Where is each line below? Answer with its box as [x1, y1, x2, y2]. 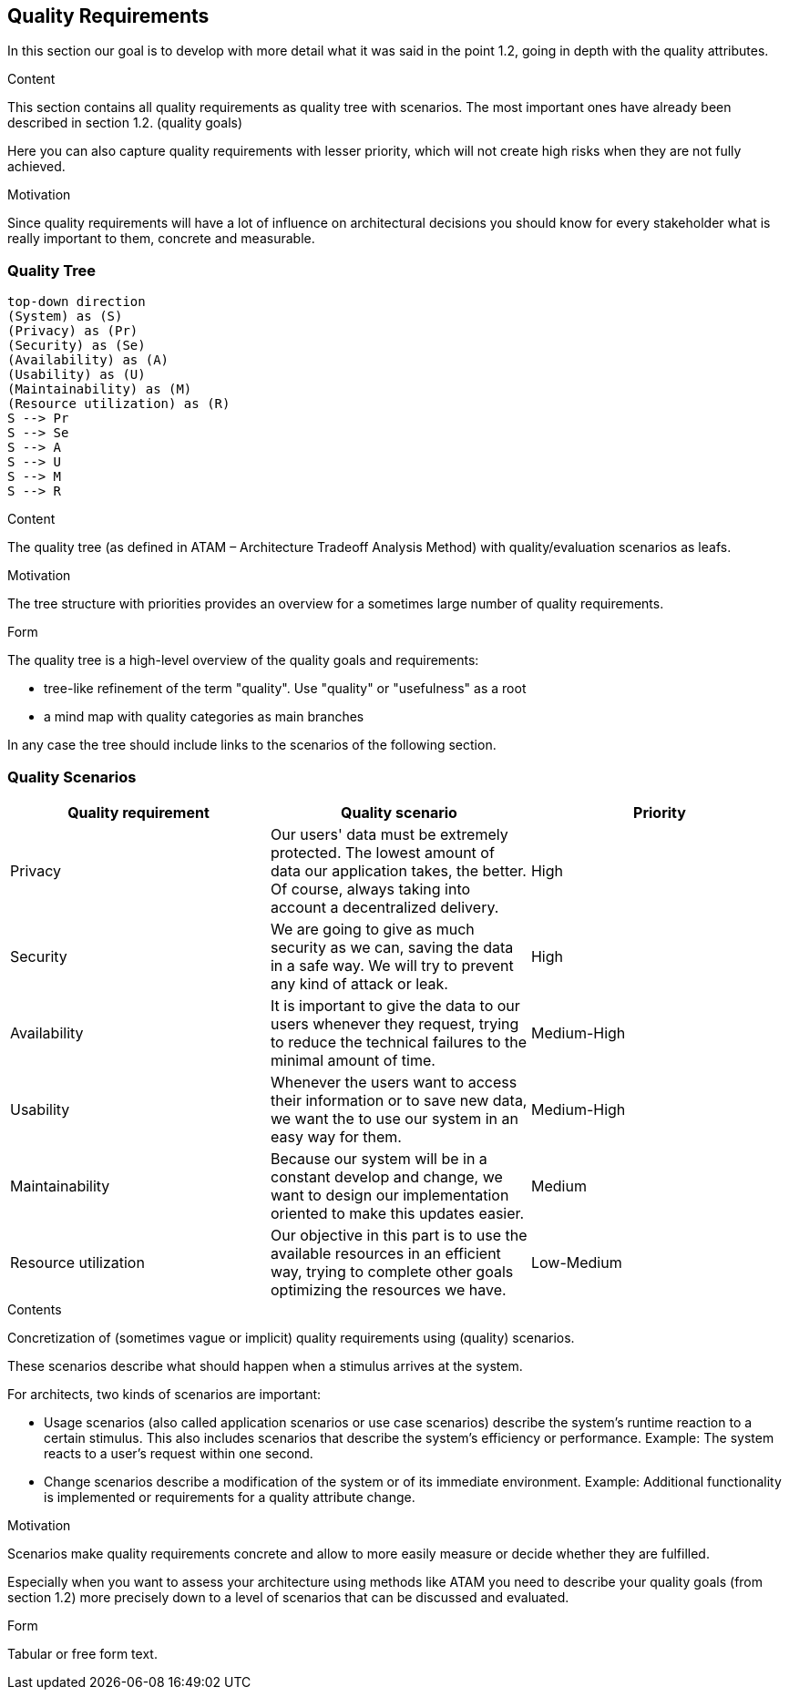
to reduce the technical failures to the [270, 1032, 528, 1051]
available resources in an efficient [270, 1243, 501, 1263]
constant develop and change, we [270, 1167, 503, 1186]
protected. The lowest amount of [270, 843, 495, 862]
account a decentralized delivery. [270, 897, 499, 916]
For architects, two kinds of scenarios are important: [7, 1385, 322, 1402]
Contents [7, 1301, 62, 1317]
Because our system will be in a [270, 1149, 487, 1168]
